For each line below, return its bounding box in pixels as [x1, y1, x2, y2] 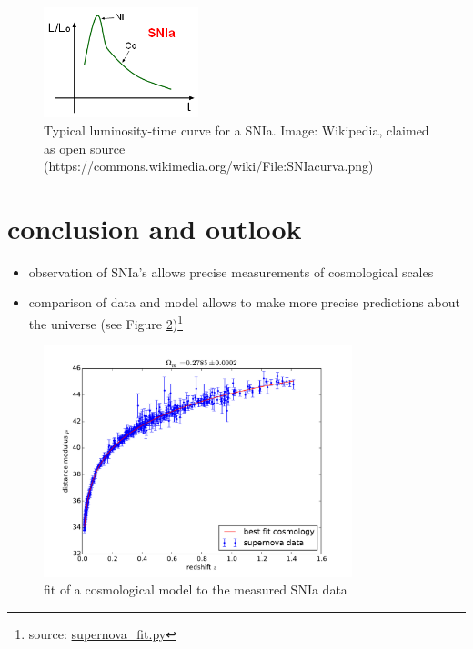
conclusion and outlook [7, 209, 302, 246]
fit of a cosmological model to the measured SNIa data [44, 580, 347, 599]
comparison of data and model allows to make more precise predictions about [28, 293, 460, 312]
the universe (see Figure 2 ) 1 [28, 312, 183, 333]
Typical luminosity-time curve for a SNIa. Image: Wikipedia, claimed [44, 120, 429, 139]
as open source [44, 138, 126, 157]
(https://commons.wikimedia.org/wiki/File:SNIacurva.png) [44, 156, 374, 175]
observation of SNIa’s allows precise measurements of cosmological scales [28, 262, 434, 281]
